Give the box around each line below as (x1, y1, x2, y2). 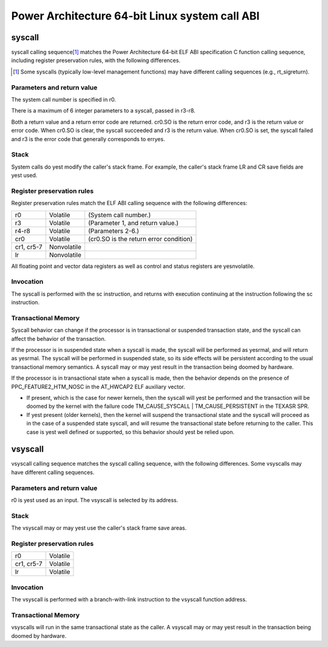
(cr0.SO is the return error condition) (88, 234, 193, 243)
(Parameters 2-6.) (88, 226, 140, 235)
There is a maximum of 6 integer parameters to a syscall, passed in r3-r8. (11, 107, 196, 114)
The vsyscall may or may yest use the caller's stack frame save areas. (11, 524, 187, 532)
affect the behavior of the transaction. (11, 335, 106, 342)
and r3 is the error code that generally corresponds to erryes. (11, 135, 165, 142)
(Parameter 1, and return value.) (88, 219, 179, 227)
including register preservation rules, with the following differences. (11, 57, 180, 64)
